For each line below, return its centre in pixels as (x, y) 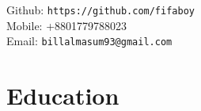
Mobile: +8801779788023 (67, 25)
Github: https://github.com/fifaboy (100, 10)
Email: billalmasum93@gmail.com (89, 41)
